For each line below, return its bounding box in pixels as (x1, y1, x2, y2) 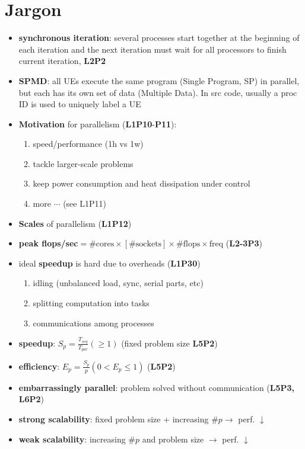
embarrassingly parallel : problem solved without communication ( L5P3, (18, 381, 295, 393)
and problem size (142, 432, 204, 445)
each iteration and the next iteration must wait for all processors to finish (18, 43, 287, 55)
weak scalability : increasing (18, 432, 126, 445)
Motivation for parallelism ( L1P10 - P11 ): (18, 117, 177, 130)
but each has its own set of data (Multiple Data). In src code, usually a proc (18, 86, 297, 98)
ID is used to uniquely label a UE (18, 98, 141, 110)
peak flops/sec (18, 237, 78, 249)
